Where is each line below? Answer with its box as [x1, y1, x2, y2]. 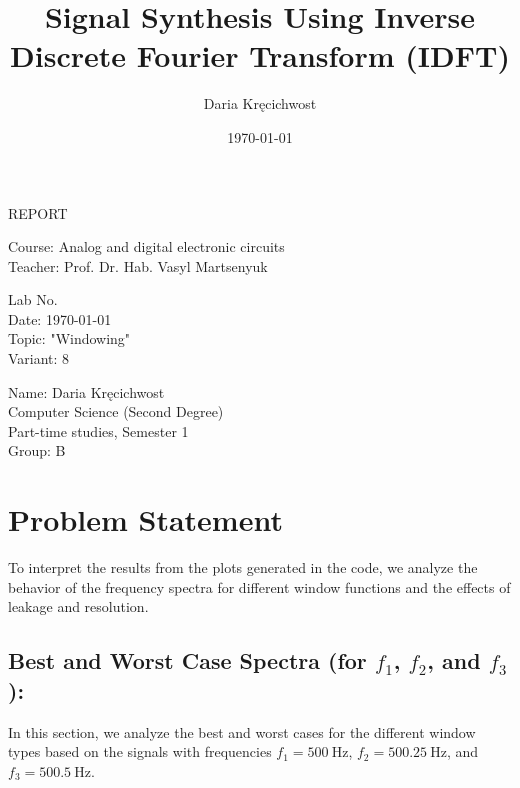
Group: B [8, 440, 66, 461]
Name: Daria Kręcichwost [8, 381, 165, 402]
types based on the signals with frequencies [8, 741, 272, 762]
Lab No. [8, 289, 58, 310]
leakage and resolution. [8, 596, 149, 617]
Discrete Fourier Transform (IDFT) [10, 35, 510, 76]
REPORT [8, 202, 68, 223]
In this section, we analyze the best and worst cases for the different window [8, 721, 476, 742]
